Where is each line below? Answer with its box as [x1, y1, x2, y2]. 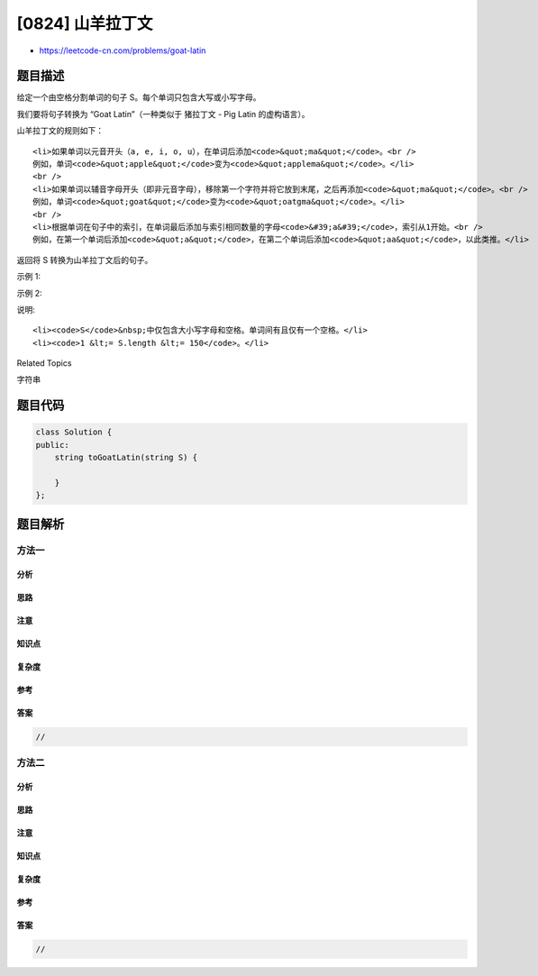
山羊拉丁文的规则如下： [16, 125, 104, 136]
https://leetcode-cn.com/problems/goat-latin [39, 45, 206, 56]
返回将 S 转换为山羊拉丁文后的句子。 [16, 254, 153, 265]
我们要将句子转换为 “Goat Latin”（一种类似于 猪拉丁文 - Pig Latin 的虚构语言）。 [16, 108, 310, 119]
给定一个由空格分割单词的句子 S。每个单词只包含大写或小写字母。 [16, 92, 261, 103]
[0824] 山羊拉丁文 [16, 14, 153, 33]
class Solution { [35, 427, 113, 437]
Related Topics [16, 358, 72, 369]
